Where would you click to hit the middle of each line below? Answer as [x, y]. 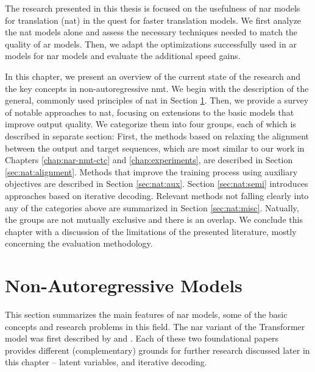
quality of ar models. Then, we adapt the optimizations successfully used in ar [151, 44]
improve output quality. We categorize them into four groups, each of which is [150, 124]
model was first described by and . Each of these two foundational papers [142, 338]
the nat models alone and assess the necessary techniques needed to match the [151, 32]
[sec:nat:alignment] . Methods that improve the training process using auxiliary [151, 171]
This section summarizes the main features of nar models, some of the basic [146, 314]
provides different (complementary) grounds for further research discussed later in [157, 350]
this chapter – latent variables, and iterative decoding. [106, 362]
